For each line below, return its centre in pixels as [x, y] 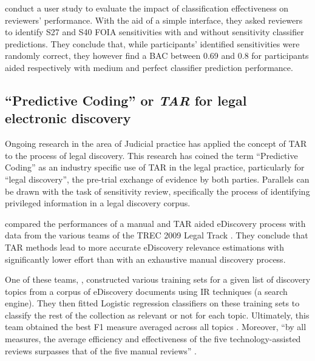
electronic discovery [68, 118]
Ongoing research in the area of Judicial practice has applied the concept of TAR [156, 143]
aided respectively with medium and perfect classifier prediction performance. [149, 67]
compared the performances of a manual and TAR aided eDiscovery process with [155, 223]
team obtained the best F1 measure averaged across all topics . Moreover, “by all [156, 327]
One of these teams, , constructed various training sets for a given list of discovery [158, 279]
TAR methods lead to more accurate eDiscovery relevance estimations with [145, 247]
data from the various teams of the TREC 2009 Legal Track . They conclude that [157, 235]
